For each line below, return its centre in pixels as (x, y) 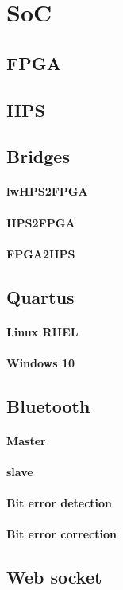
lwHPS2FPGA (47, 191)
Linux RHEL (42, 331)
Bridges (38, 156)
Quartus (40, 296)
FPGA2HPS (41, 253)
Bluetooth (48, 405)
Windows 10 (41, 362)
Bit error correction (61, 534)
